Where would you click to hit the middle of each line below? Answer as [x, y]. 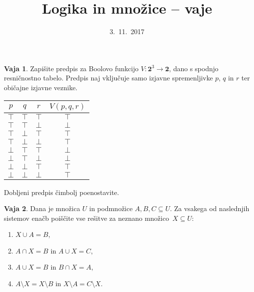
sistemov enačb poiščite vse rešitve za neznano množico [86, 218]
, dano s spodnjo [194, 68]
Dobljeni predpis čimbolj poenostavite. [62, 192]
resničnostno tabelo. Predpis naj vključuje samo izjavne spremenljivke [108, 78]
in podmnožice [111, 208]
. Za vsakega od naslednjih [210, 208]
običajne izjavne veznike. [41, 87]
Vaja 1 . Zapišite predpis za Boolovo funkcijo [71, 68]
